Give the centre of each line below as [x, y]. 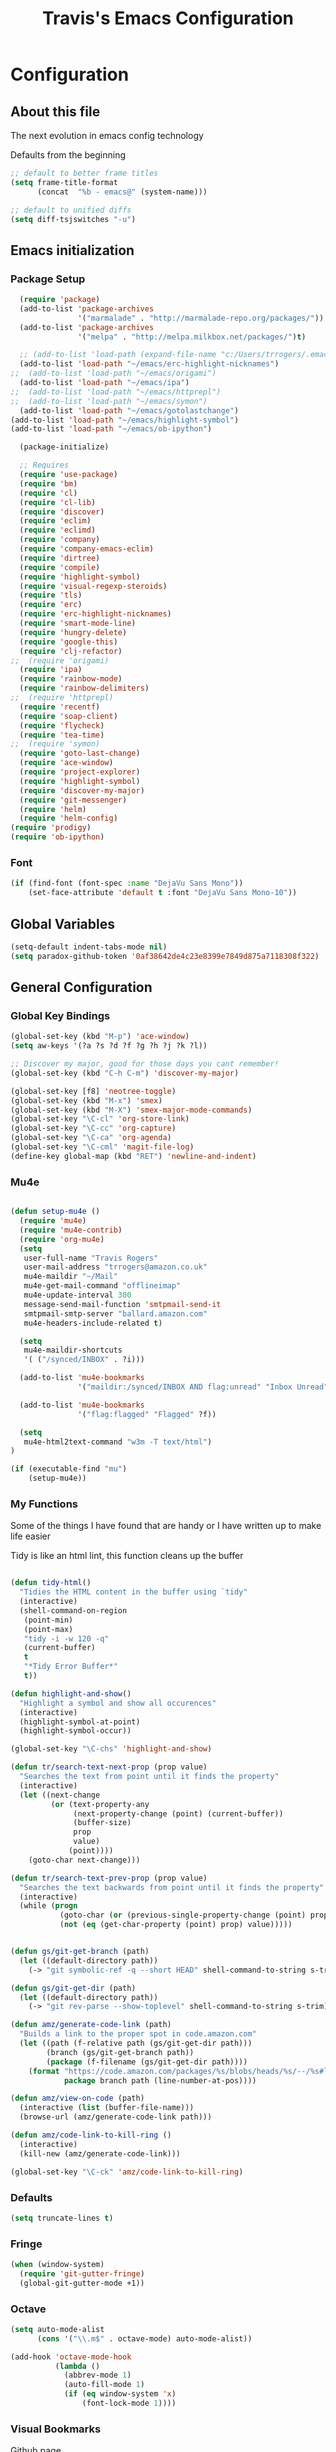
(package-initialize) [64, 447]
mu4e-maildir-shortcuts [73, 1350]
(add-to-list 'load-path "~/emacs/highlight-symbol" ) [125, 420]
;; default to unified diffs [71, 210]
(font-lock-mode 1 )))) [129, 2403]
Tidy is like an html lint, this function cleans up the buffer [127, 1556]
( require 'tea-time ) [62, 735]
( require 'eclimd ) [58, 530]
